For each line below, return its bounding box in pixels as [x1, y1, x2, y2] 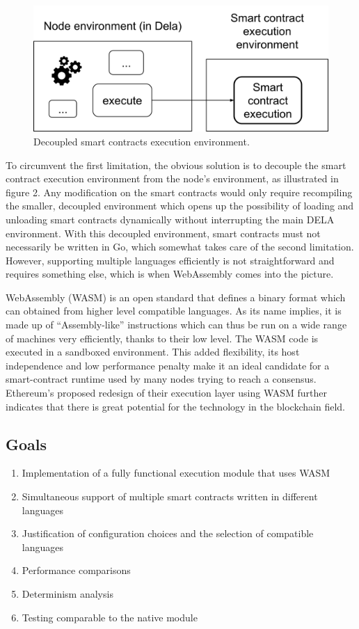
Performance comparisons [22, 563, 131, 578]
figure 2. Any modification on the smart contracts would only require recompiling [6, 184, 353, 199]
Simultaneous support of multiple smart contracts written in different [22, 489, 318, 504]
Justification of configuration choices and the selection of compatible [22, 526, 314, 541]
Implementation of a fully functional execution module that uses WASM [22, 465, 330, 480]
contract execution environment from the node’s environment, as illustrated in [6, 171, 339, 186]
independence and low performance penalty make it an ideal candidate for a [6, 358, 330, 372]
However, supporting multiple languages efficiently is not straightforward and [6, 253, 335, 267]
